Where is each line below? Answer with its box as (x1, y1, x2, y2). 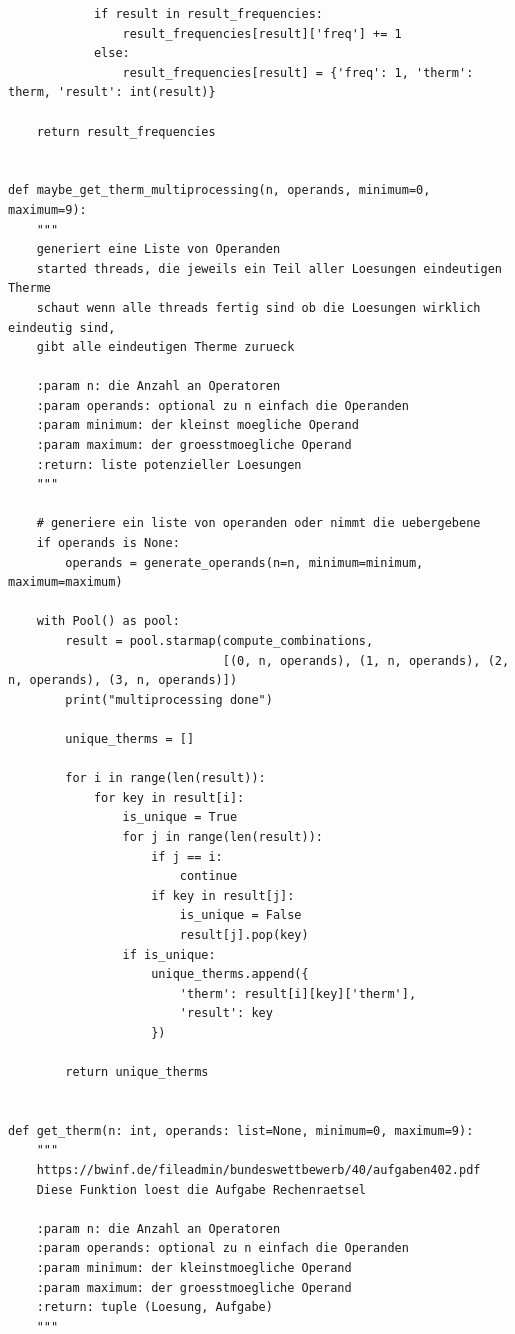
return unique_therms (65, 1065, 209, 1080)
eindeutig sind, (8, 320, 116, 335)
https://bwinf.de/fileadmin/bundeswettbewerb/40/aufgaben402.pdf (36, 1163, 481, 1178)
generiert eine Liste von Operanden (36, 242, 281, 257)
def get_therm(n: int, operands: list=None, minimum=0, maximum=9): (8, 1123, 474, 1138)
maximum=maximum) (8, 575, 123, 590)
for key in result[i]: (93, 790, 245, 805)
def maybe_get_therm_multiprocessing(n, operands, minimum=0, (8, 183, 431, 198)
